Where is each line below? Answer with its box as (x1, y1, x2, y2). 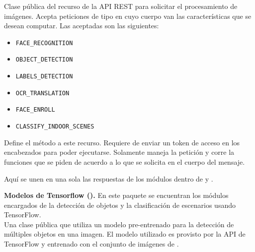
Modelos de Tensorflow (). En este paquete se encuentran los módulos (4, 190, 229, 200)
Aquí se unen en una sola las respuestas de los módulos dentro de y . (4, 173, 213, 184)
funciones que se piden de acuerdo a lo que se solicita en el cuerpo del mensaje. (4, 156, 245, 167)
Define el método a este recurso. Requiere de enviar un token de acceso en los (4, 137, 240, 147)
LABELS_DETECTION (15, 73, 73, 80)
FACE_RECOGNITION (15, 39, 73, 47)
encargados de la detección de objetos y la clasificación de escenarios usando (4, 199, 236, 210)
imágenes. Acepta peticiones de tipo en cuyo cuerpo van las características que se (4, 10, 252, 21)
